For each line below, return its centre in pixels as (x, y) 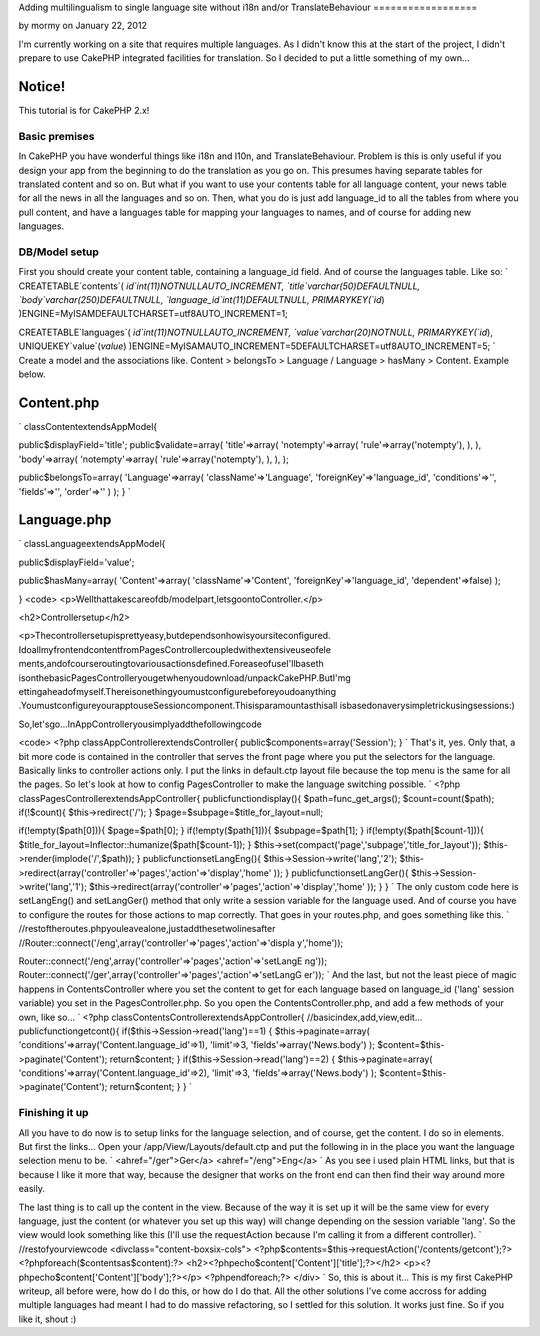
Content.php (59, 402)
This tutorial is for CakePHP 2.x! (84, 111)
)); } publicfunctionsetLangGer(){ (341, 872)
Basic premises (56, 136)
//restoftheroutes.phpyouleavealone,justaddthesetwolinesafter (147, 929)
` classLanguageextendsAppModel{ (92, 544)
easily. (31, 1189)
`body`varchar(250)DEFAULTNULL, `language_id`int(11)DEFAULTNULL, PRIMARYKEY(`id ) (201, 300)
